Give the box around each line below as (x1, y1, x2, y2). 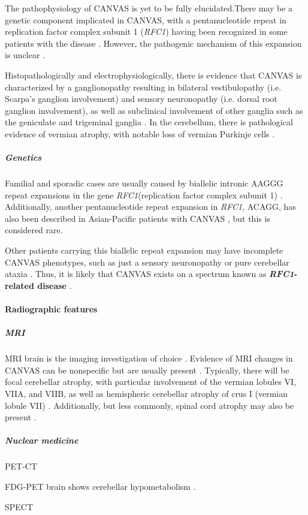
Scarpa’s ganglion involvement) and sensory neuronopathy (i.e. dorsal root (5, 92, 277, 105)
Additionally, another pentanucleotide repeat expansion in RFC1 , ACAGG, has (5, 200, 296, 213)
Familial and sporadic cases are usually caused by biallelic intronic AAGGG (5, 177, 283, 189)
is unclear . (5, 49, 46, 61)
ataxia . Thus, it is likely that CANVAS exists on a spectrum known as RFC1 (5, 267, 294, 280)
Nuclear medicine (5, 434, 78, 447)
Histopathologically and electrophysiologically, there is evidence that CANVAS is (5, 68, 302, 81)
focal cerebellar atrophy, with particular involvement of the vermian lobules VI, (5, 375, 297, 388)
